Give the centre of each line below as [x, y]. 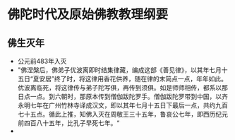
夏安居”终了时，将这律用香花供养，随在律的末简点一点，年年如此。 [130, 79]
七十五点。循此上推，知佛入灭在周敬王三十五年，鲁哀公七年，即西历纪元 [122, 114]
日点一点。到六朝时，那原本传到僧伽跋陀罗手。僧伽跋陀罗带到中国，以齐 [122, 97]
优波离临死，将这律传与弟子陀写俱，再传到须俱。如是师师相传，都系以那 [122, 88]
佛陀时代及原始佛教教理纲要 [88, 14]
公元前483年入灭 [42, 61]
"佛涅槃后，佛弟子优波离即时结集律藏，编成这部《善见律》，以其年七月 [120, 70]
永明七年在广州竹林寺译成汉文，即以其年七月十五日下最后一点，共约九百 [122, 105]
